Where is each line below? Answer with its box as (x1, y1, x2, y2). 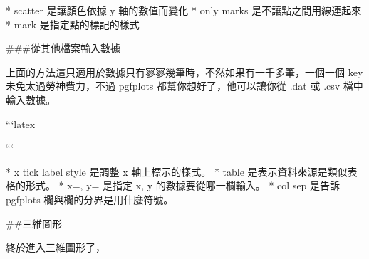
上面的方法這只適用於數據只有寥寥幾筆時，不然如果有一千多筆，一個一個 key (6, 64, 363, 79)
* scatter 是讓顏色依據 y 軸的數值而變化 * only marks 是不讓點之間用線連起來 (6, 3, 362, 17)
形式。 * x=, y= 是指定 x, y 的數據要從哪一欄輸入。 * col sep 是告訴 (25, 178, 341, 193)
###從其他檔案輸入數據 (6, 41, 120, 55)
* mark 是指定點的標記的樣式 (6, 16, 140, 31)
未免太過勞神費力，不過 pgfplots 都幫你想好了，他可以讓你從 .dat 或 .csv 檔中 (6, 78, 363, 93)
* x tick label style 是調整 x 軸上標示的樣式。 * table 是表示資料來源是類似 (6, 164, 348, 179)
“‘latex (6, 116, 36, 131)
